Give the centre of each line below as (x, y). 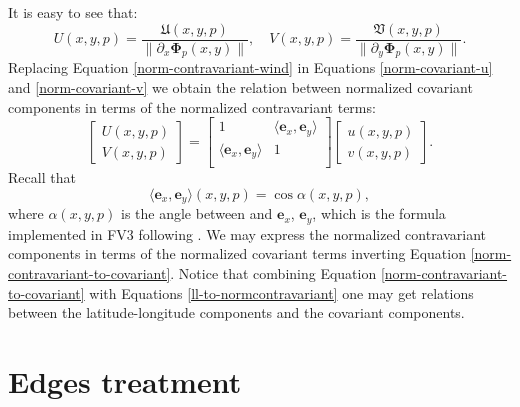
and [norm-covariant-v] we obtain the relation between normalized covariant (240, 87)
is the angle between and (196, 213)
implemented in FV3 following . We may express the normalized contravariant (247, 233)
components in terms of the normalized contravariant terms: (192, 106)
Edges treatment (125, 380)
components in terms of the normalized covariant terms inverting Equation (237, 253)
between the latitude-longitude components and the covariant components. (236, 312)
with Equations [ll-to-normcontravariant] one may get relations (281, 292)
